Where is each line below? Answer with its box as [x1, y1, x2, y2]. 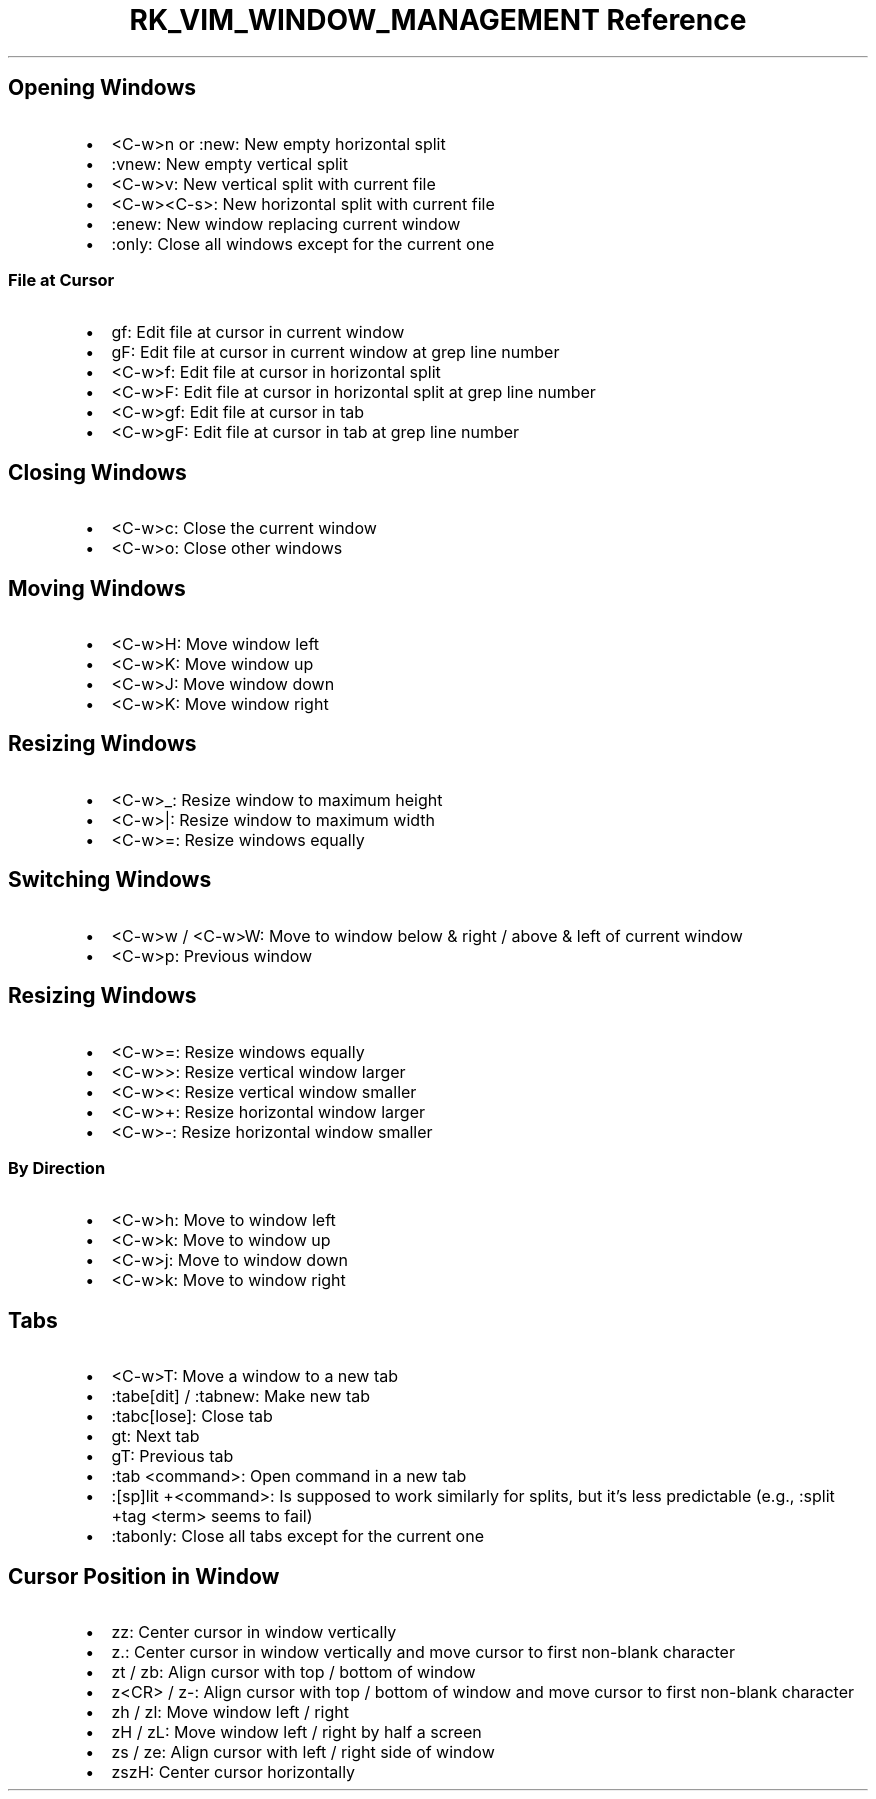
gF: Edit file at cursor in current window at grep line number [111, 342, 560, 363]
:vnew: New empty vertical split [111, 153, 348, 174]
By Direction [8, 1157, 106, 1178]
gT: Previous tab [111, 1446, 234, 1467]
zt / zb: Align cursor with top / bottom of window [111, 1662, 476, 1682]
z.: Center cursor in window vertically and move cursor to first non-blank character [111, 1642, 735, 1662]
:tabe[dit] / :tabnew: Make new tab [111, 1386, 370, 1407]
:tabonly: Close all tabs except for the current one [111, 1526, 484, 1547]
